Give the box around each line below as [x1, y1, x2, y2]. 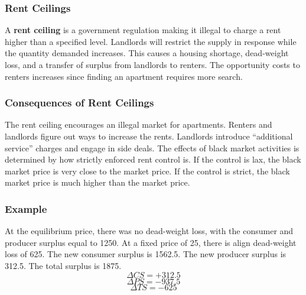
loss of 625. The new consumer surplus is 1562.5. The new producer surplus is [5, 248, 287, 260]
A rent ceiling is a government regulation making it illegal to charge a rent [5, 24, 281, 36]
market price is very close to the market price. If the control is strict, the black [5, 164, 290, 177]
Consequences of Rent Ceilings [5, 95, 154, 110]
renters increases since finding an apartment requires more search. [5, 70, 243, 82]
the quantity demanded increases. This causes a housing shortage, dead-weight [5, 47, 289, 59]
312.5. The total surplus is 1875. [5, 259, 122, 271]
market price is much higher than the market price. [5, 176, 190, 189]
